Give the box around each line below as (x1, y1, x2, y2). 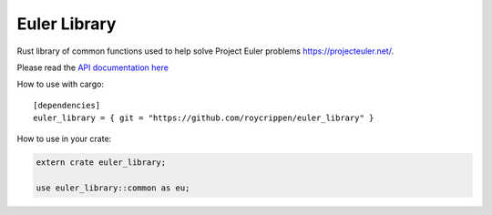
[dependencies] (33, 100, 101, 110)
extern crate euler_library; (36, 158, 167, 168)
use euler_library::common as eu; (36, 183, 190, 193)
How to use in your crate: (16, 133, 112, 144)
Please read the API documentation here (16, 62, 169, 73)
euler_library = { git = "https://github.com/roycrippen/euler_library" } (33, 113, 374, 123)
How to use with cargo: (16, 78, 105, 90)
